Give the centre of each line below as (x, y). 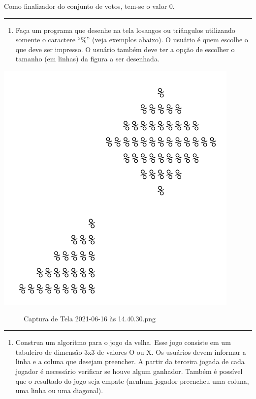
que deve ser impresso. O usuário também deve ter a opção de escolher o (125, 49)
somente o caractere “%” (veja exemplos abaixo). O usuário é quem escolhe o (132, 40)
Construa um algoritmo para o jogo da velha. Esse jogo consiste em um (123, 342)
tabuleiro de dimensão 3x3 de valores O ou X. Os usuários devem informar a (131, 352)
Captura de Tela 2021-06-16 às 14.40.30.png (90, 318)
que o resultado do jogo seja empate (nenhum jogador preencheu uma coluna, (132, 381)
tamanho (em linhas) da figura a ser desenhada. (87, 59)
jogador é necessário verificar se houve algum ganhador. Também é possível (129, 371)
